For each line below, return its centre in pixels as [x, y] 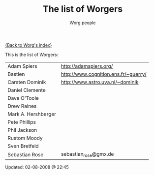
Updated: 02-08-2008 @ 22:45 [37, 167]
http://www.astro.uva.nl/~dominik [100, 82]
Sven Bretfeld [23, 146]
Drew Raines [22, 106]
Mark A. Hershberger [32, 114]
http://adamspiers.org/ [87, 66]
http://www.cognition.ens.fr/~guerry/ [104, 74]
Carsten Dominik [27, 82]
